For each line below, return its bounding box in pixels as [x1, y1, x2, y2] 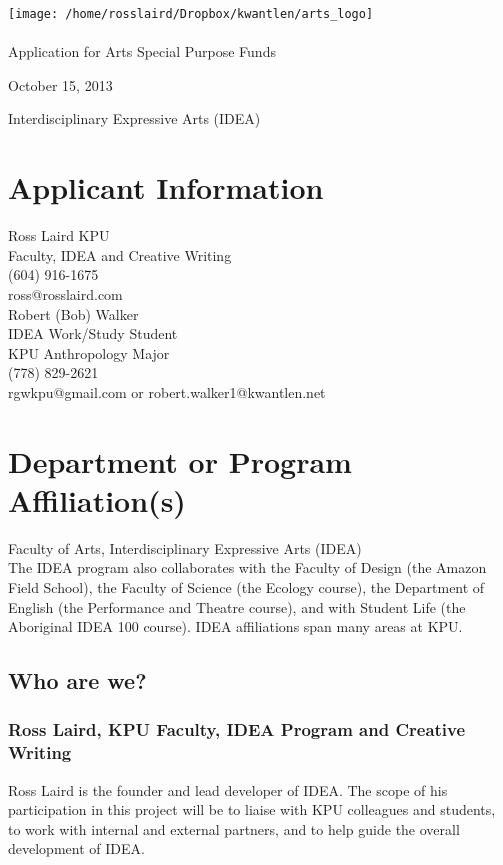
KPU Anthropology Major [8, 342, 170, 363]
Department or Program [8, 440, 352, 481]
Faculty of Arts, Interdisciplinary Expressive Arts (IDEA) [8, 537, 362, 558]
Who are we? [8, 665, 147, 696]
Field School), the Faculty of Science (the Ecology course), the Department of [8, 577, 485, 597]
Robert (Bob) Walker [8, 303, 139, 324]
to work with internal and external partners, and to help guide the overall [8, 818, 460, 839]
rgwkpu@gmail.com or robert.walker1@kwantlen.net [8, 381, 326, 402]
